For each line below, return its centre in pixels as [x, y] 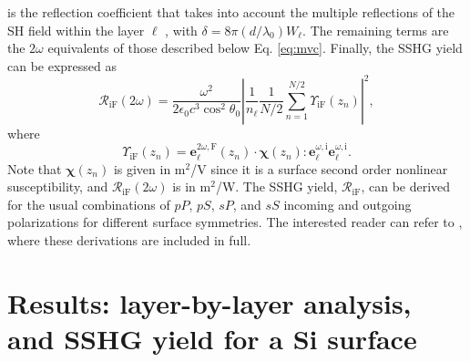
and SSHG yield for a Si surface [212, 339]
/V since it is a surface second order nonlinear [319, 168]
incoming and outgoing [347, 204]
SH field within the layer [76, 30]
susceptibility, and [58, 186]
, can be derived [406, 186]
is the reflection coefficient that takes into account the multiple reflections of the [231, 12]
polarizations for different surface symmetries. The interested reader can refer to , [235, 222]
